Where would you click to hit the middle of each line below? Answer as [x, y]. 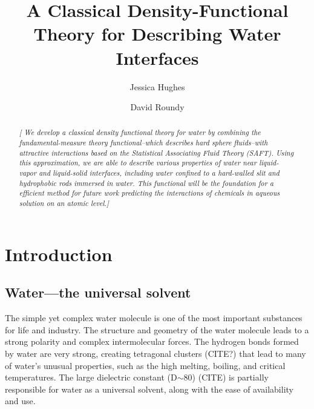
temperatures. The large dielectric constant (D [91, 377]
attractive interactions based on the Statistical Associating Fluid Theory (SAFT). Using [156, 152]
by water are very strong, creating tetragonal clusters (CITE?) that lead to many [155, 353]
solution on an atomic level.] [64, 203]
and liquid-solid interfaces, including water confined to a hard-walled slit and [159, 173]
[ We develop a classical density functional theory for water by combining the [140, 132]
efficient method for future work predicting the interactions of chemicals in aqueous [149, 193]
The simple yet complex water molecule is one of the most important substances [154, 318]
